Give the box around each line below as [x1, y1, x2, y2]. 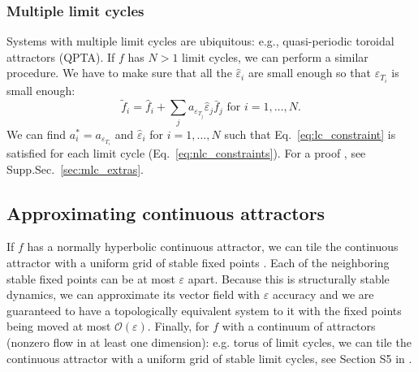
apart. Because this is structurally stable [187, 270, 390, 287]
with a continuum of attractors [222, 318, 376, 335]
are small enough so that [248, 64, 371, 81]
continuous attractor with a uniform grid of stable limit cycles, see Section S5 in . [6, 349, 412, 366]
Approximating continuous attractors [6, 200, 325, 225]
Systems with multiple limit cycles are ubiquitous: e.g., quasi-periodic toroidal [6, 32, 394, 50]
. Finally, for [147, 318, 209, 335]
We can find [6, 125, 67, 142]
